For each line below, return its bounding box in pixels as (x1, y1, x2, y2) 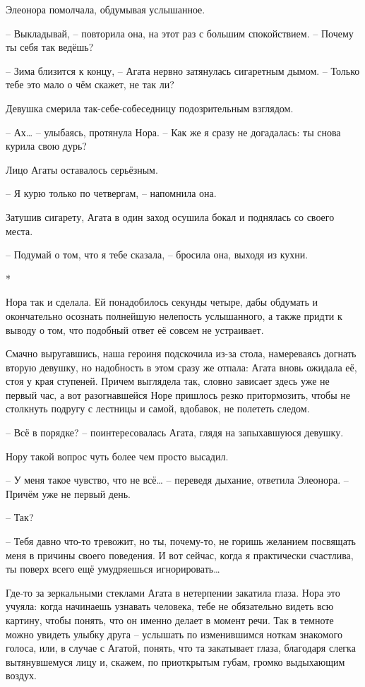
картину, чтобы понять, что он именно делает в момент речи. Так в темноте (6, 613, 334, 627)
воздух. (6, 668, 37, 683)
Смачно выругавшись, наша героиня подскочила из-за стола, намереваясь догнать (6, 346, 357, 361)
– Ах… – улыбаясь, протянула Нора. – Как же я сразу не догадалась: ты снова (6, 124, 341, 139)
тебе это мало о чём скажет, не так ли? (6, 77, 174, 92)
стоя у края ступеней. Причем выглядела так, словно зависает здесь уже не (6, 374, 330, 388)
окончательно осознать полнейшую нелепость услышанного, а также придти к (6, 308, 342, 323)
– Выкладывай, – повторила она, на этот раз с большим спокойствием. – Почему (6, 25, 354, 40)
